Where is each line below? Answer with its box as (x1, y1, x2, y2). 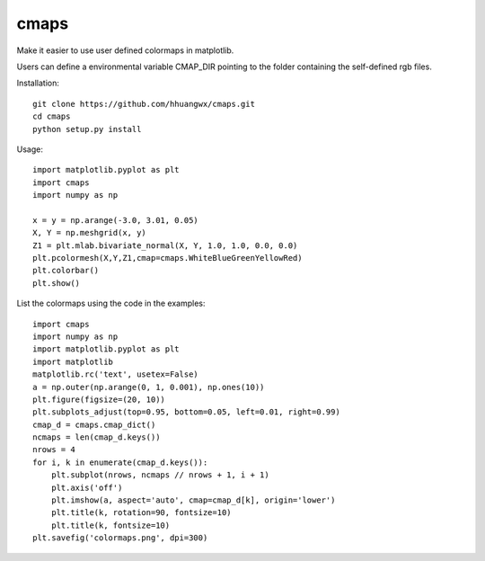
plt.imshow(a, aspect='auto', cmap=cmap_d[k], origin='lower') (50, 495, 336, 505)
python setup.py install (32, 124, 142, 134)
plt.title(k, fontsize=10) (50, 520, 171, 530)
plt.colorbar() (32, 265, 100, 276)
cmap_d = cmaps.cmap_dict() (32, 419, 156, 430)
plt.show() (32, 278, 81, 288)
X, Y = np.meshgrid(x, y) (32, 227, 147, 238)
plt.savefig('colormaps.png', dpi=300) (32, 533, 208, 543)
